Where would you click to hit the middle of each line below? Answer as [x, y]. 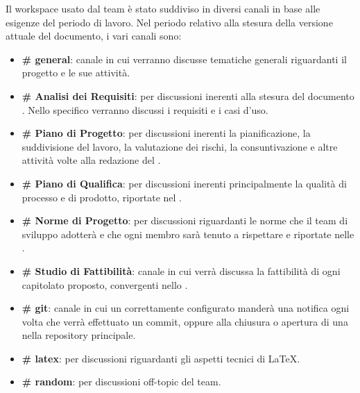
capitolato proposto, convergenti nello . [105, 284]
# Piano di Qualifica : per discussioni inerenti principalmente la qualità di [184, 183]
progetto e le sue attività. [76, 73]
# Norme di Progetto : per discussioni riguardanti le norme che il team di [185, 220]
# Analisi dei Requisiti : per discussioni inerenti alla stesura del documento [188, 95]
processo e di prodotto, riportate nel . [102, 197]
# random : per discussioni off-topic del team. [121, 382]
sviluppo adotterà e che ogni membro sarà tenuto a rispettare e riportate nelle [188, 234]
